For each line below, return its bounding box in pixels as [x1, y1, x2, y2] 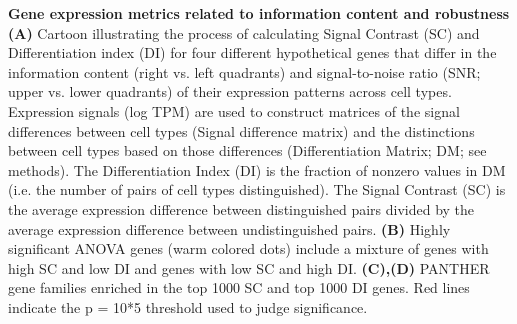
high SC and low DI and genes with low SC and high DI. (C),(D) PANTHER [8, 257, 490, 278]
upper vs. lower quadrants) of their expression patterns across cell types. [8, 81, 452, 102]
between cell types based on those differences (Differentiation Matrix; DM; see [8, 140, 487, 161]
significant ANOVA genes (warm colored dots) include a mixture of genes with [8, 238, 489, 259]
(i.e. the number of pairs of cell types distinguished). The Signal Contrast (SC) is [8, 179, 506, 200]
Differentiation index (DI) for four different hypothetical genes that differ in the [8, 42, 497, 63]
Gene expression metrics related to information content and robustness [8, 3, 510, 23]
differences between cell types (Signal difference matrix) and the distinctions [8, 120, 475, 141]
